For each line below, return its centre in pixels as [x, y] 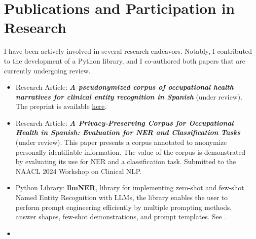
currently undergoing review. [47, 70]
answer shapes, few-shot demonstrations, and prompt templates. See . [121, 217]
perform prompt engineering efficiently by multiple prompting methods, [124, 207]
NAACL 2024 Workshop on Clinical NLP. [79, 171]
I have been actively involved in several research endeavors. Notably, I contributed [128, 51]
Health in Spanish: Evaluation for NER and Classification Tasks [128, 132]
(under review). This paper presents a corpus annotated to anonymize [121, 142]
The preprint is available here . [61, 106]
